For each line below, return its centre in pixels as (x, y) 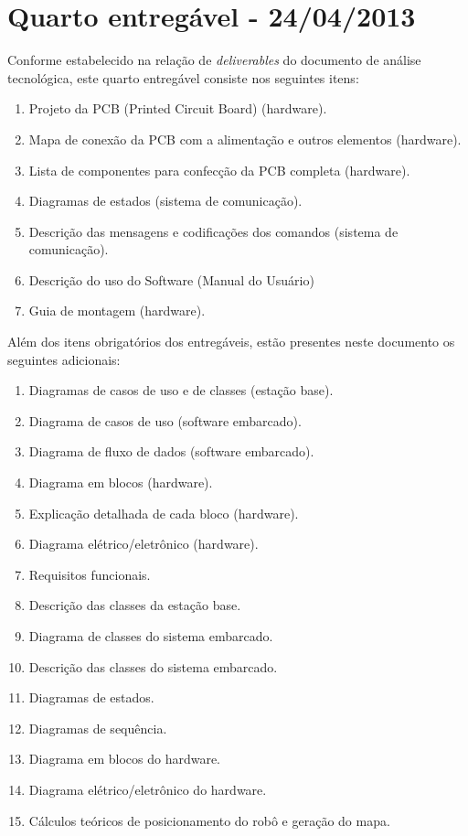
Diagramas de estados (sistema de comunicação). (165, 201)
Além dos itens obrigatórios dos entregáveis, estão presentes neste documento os (231, 342)
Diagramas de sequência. (98, 728)
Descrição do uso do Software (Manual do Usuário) (171, 279)
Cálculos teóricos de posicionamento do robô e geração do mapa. (209, 820)
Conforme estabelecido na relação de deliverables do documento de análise (214, 60)
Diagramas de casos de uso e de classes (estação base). (181, 390)
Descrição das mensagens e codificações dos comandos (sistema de (213, 231)
